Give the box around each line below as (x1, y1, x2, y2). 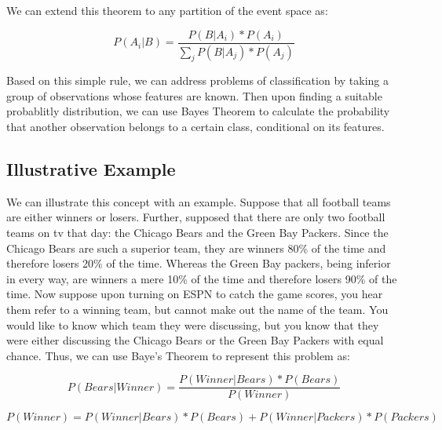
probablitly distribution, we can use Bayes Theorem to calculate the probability (6, 103, 390, 119)
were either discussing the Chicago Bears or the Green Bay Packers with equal (6, 332, 384, 348)
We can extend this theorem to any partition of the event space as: (6, 2, 328, 18)
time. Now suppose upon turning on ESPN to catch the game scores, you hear (6, 286, 383, 302)
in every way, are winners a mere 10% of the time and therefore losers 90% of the (6, 270, 397, 286)
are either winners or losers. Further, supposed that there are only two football (6, 209, 385, 225)
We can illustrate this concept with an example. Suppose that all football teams (6, 193, 391, 210)
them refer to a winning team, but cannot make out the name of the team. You (6, 301, 389, 318)
